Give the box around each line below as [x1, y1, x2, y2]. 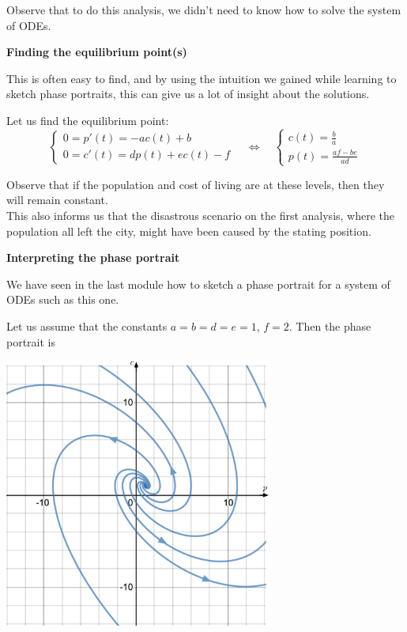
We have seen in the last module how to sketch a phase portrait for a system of [6, 275, 390, 292]
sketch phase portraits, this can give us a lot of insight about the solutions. [6, 85, 370, 102]
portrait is [6, 333, 56, 350]
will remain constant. [6, 191, 108, 208]
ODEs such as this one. [6, 291, 119, 308]
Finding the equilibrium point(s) [6, 44, 187, 60]
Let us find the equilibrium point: [6, 112, 169, 128]
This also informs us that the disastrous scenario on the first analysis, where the [6, 207, 395, 223]
